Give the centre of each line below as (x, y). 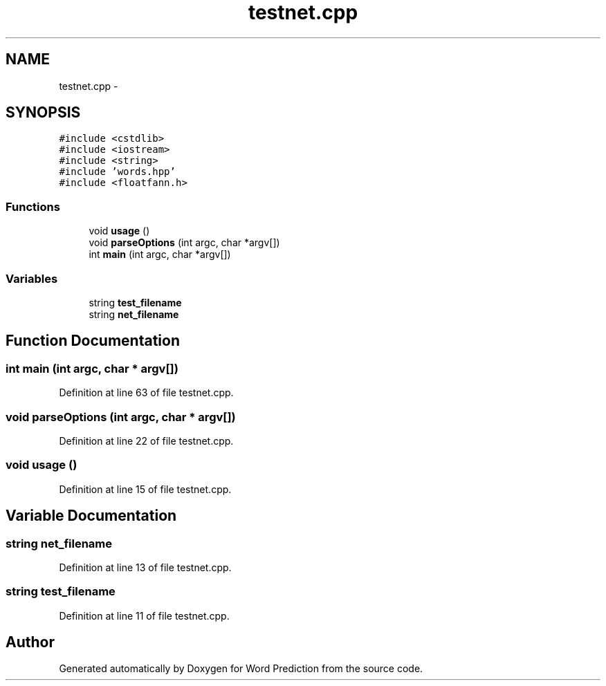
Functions (33, 206)
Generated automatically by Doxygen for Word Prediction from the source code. (241, 669)
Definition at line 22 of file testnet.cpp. (146, 441)
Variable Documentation (91, 516)
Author (30, 642)
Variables (32, 278)
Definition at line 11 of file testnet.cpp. (144, 615)
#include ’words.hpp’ (117, 172)
